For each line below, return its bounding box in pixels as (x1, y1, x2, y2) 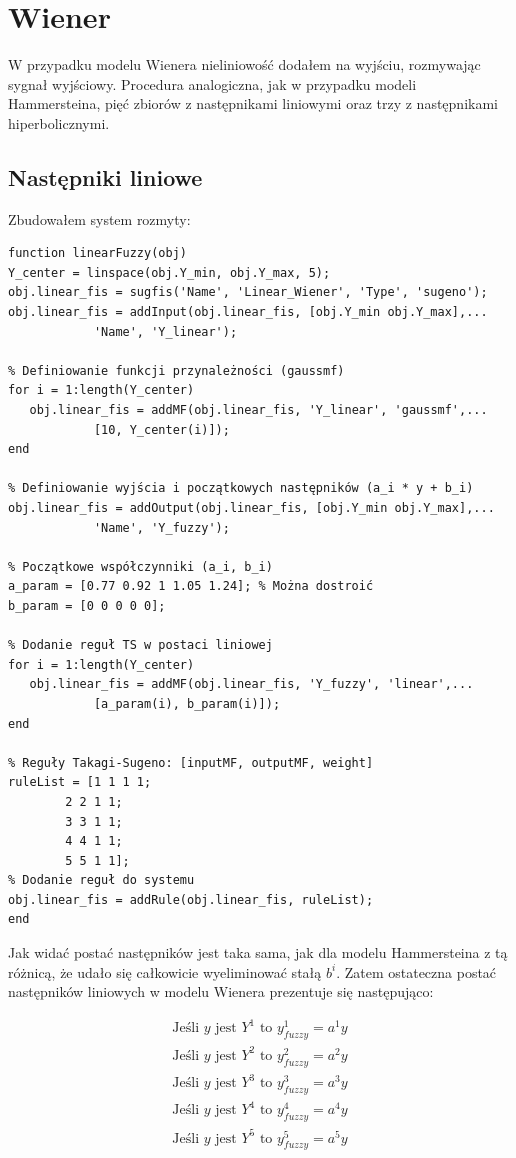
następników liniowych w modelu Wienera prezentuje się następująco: (8, 981, 434, 1002)
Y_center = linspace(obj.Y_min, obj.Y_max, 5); (8, 265, 331, 280)
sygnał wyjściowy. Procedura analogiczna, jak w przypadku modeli (8, 73, 417, 94)
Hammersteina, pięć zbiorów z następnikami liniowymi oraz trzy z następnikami (8, 93, 498, 114)
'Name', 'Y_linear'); (93, 324, 238, 339)
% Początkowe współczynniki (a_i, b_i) (8, 559, 273, 574)
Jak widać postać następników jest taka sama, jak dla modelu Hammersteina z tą (8, 942, 508, 963)
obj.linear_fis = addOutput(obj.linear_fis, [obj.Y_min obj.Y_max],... (8, 501, 495, 516)
